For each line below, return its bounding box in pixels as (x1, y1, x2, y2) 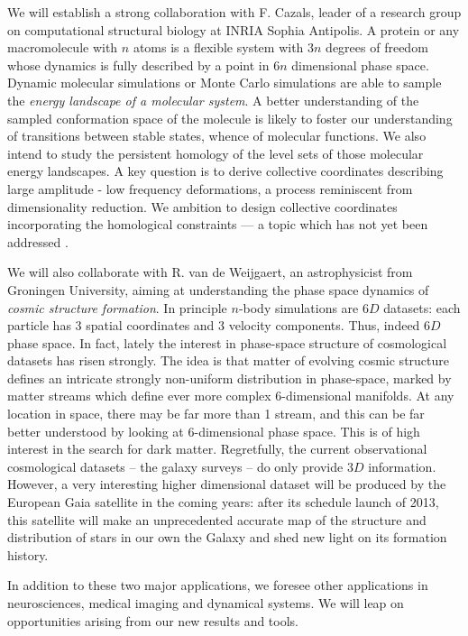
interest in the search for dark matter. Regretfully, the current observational (7, 439, 427, 458)
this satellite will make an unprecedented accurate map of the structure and (7, 510, 427, 529)
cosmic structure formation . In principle (7, 298, 227, 317)
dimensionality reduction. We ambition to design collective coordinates (7, 197, 398, 216)
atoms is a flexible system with (133, 38, 304, 57)
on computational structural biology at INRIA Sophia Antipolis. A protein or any (7, 20, 460, 39)
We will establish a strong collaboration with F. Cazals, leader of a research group (7, 3, 462, 21)
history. (7, 545, 49, 564)
